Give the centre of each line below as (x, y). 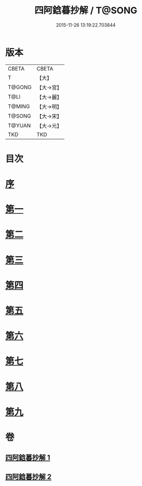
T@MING (19, 106)
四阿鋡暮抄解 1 (28, 458)
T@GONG (20, 87)
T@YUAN (19, 125)
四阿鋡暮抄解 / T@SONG (86, 10)
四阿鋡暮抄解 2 (29, 477)
